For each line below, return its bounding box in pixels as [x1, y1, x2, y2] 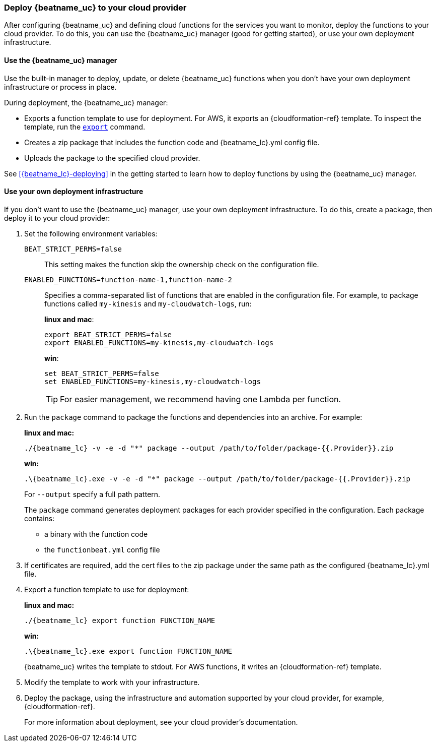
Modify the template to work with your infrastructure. [24, 677, 200, 687]
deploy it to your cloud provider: [4, 213, 110, 222]
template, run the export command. [24, 122, 146, 131]
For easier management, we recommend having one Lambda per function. [60, 394, 341, 404]
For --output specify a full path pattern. [24, 489, 161, 499]
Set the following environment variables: [24, 229, 158, 238]
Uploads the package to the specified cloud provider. [24, 153, 200, 162]
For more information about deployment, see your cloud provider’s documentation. [24, 717, 298, 726]
